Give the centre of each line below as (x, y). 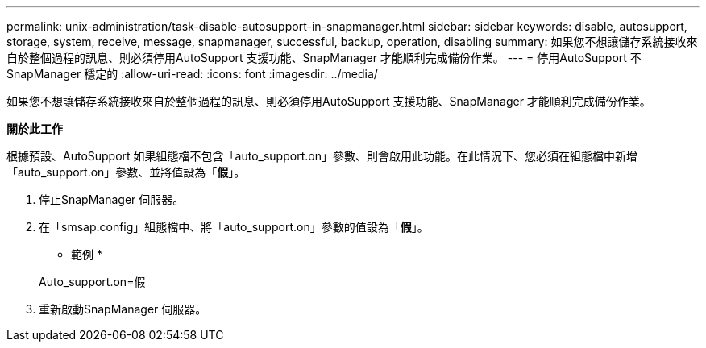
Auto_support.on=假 (92, 282)
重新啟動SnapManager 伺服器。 (123, 309)
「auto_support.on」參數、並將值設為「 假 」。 (126, 172)
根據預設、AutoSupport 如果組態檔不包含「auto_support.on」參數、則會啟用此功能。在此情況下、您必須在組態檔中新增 (322, 156)
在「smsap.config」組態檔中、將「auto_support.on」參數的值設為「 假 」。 (234, 227)
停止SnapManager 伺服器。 (112, 199)
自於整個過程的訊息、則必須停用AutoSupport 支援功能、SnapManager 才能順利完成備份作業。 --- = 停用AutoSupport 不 (324, 58)
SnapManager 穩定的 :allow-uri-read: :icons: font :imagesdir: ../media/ (192, 74)
